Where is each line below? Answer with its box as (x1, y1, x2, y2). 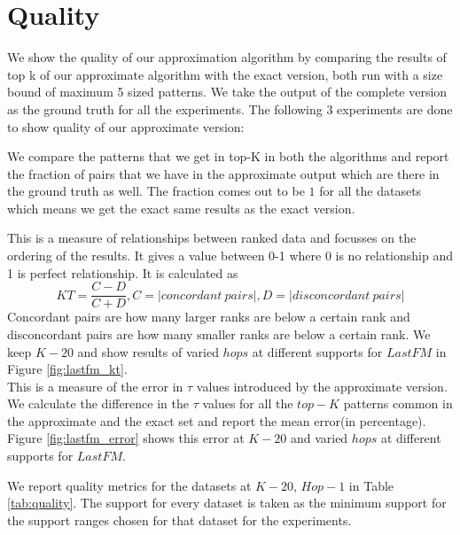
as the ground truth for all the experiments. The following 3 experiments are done (7, 99, 453, 118)
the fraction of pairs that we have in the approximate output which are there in (7, 164, 440, 182)
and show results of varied (77, 342, 219, 361)
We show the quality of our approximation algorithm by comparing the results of (7, 48, 447, 66)
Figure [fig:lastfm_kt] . (7, 360, 128, 378)
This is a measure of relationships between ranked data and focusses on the (7, 229, 417, 247)
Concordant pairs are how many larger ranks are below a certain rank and (7, 307, 410, 326)
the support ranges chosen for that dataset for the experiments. (7, 510, 352, 529)
